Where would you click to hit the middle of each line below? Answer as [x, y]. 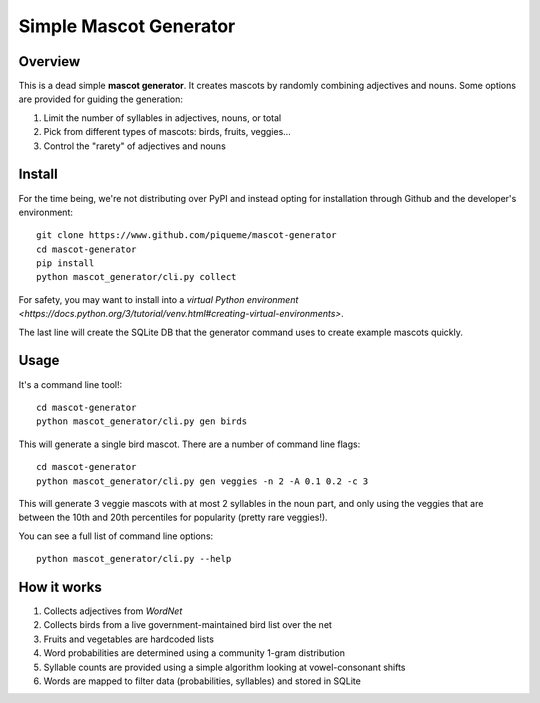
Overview [49, 61]
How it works [60, 586]
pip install [65, 263]
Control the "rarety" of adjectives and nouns [135, 146]
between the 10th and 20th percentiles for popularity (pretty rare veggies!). [173, 517]
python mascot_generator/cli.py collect [136, 277]
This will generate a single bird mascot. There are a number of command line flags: [189, 444]
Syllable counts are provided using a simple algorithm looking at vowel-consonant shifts [224, 667]
